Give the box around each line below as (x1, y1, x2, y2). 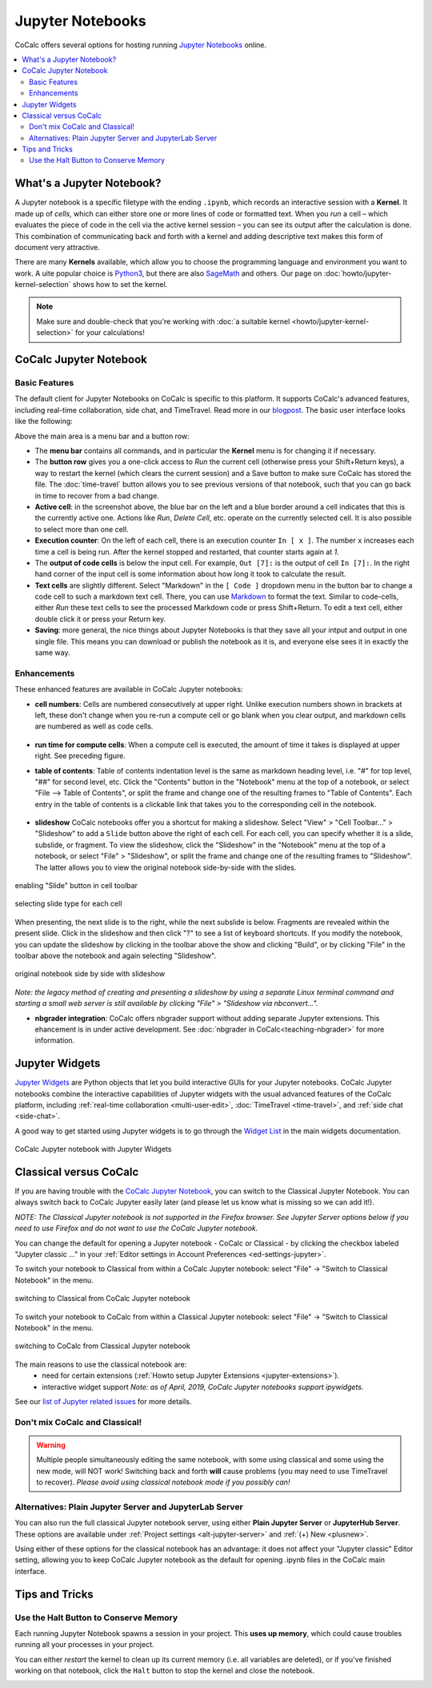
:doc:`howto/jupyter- (323, 269, 392, 278)
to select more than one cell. (34, 524, 129, 534)
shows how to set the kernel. (72, 280, 168, 289)
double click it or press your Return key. (34, 614, 166, 624)
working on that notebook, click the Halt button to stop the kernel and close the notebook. (14, 1666, 315, 1675)
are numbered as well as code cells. (34, 721, 154, 731)
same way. (34, 648, 71, 657)
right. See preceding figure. (34, 751, 126, 761)
